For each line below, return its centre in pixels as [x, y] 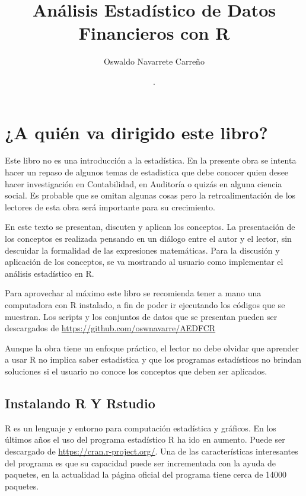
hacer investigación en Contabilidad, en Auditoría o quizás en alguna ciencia [144, 183]
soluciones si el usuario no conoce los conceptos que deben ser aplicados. [136, 371]
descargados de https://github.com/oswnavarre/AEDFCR [110, 328]
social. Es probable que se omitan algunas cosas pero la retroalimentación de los [150, 195]
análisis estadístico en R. [50, 273]
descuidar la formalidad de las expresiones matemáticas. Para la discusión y [142, 250]
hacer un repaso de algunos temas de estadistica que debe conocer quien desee [147, 172]
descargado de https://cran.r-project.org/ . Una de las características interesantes [152, 451]
